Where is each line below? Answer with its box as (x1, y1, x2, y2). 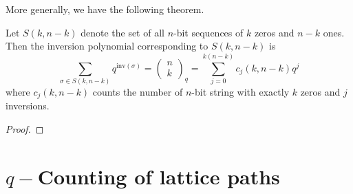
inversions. (6, 98, 50, 113)
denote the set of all (81, 25, 164, 39)
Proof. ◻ (6, 121, 44, 136)
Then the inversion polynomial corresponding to (6, 39, 208, 53)
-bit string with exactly (191, 84, 290, 98)
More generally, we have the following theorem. (6, 2, 204, 16)
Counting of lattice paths (37, 162, 280, 190)
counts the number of (92, 84, 183, 98)
